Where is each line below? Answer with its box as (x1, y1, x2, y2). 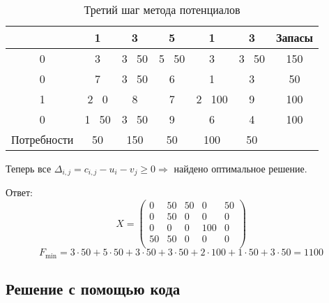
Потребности (11, 131, 74, 147)
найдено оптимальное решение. (174, 161, 307, 175)
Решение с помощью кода (6, 278, 181, 300)
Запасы (276, 29, 314, 45)
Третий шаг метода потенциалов (84, 1, 240, 17)
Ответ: (6, 185, 33, 200)
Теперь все (6, 161, 52, 175)
